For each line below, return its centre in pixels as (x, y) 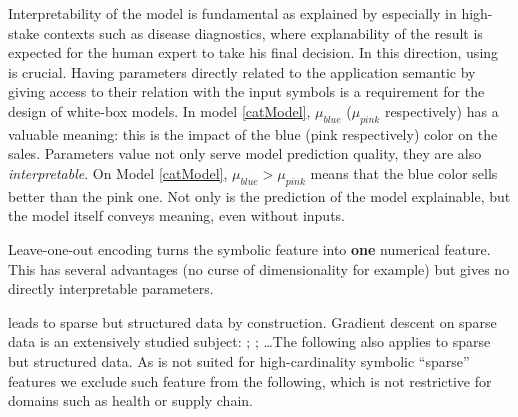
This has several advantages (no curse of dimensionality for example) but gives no (259, 268)
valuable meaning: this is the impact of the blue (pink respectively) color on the (253, 133)
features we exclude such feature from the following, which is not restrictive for (250, 380)
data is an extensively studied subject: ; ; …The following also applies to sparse (249, 341)
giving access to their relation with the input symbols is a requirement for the (246, 91)
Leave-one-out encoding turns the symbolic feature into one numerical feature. (249, 248)
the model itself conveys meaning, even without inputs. (177, 215)
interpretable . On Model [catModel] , (118, 172)
